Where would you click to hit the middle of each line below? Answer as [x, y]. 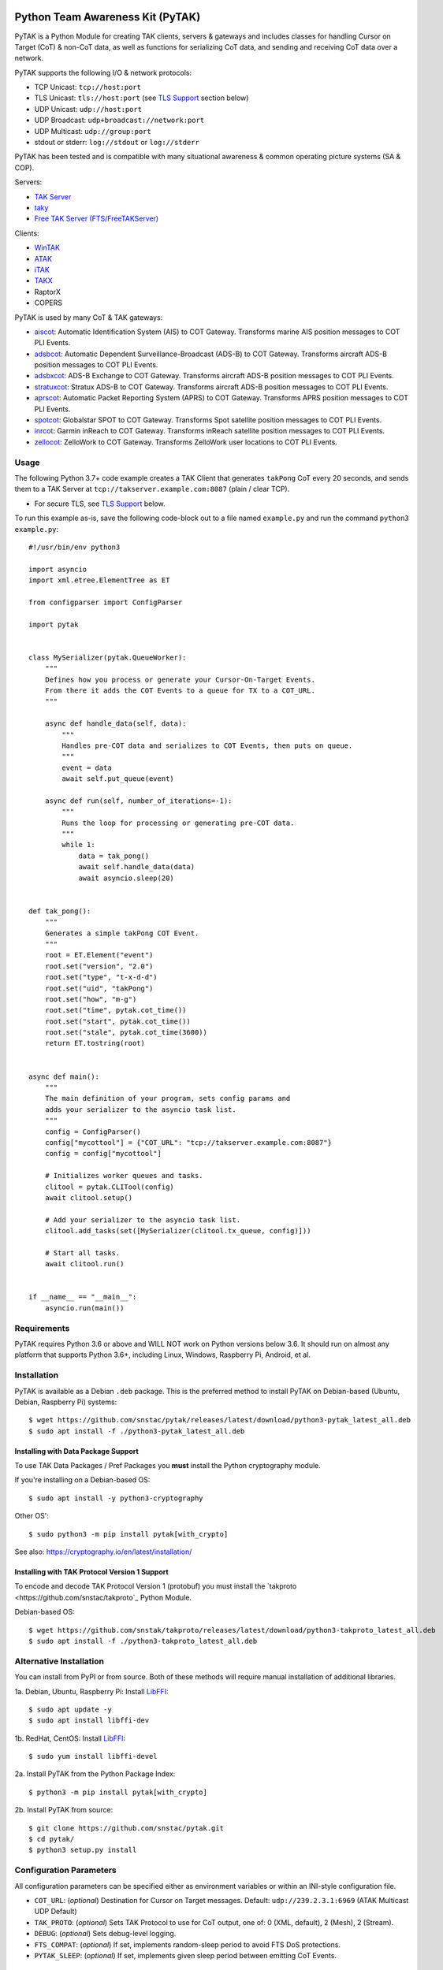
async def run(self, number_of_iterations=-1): [138, 801]
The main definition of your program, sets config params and [168, 1098]
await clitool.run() [84, 1264]
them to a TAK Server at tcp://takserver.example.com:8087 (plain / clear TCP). [152, 489]
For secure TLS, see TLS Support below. [100, 504]
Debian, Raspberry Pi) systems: [66, 1402]
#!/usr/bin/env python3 [74, 547]
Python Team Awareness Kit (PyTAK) [108, 17]
